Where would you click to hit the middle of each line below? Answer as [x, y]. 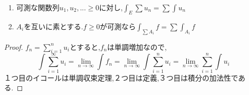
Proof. [14, 46]
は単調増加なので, [137, 46]
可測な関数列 [38, 7]
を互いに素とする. [53, 26]
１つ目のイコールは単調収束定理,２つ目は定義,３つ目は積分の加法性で [121, 77]
